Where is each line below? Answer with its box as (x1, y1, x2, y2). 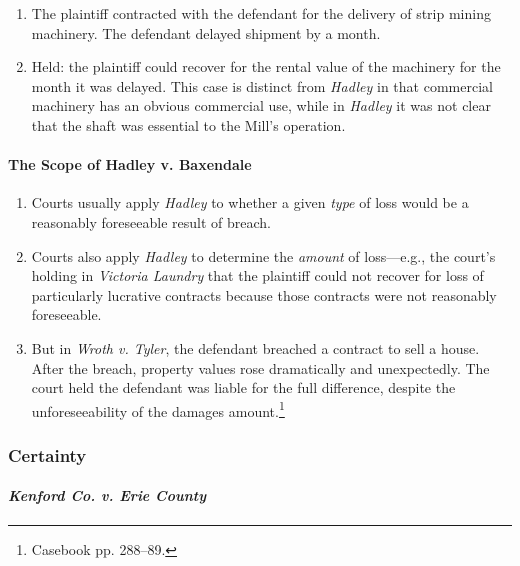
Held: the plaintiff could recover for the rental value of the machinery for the (31, 56, 501, 77)
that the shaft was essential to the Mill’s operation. (31, 114, 346, 135)
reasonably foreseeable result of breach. (31, 211, 271, 232)
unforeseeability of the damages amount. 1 (31, 397, 285, 421)
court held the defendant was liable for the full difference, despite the (31, 377, 456, 398)
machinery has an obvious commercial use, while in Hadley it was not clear (31, 95, 491, 116)
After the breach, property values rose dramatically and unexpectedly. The (31, 357, 490, 378)
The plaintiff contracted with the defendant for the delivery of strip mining (31, 3, 491, 23)
